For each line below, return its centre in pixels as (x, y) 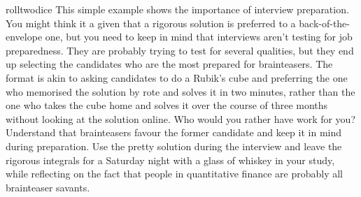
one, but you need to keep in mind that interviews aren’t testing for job (199, 37)
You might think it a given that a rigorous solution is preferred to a (151, 23)
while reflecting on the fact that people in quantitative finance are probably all (174, 174)
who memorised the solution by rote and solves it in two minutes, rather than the (180, 91)
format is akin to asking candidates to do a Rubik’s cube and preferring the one (177, 77)
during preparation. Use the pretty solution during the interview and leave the (174, 146)
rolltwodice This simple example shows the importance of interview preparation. (177, 9)
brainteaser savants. (48, 187)
